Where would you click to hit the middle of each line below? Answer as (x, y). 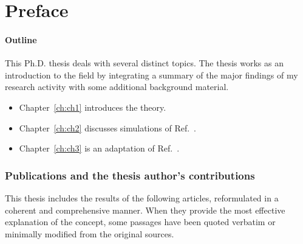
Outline (21, 39)
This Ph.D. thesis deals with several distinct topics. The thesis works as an (144, 63)
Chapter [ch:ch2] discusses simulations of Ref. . (108, 127)
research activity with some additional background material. (117, 87)
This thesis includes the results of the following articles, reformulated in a (142, 197)
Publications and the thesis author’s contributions (130, 175)
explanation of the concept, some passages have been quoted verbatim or (140, 222)
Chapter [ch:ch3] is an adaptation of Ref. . (99, 148)
